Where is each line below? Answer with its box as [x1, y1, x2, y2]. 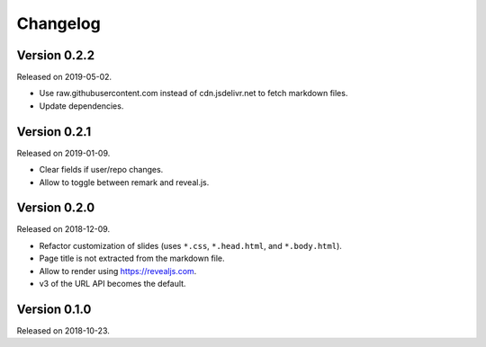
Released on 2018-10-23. [16, 325, 110, 336]
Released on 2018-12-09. [16, 224, 111, 235]
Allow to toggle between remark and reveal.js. [39, 176, 210, 188]
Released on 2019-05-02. [16, 72, 112, 83]
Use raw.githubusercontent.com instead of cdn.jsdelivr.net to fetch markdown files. [39, 88, 348, 99]
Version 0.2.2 [16, 48, 94, 63]
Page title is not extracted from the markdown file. [39, 253, 225, 264]
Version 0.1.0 [16, 301, 92, 316]
